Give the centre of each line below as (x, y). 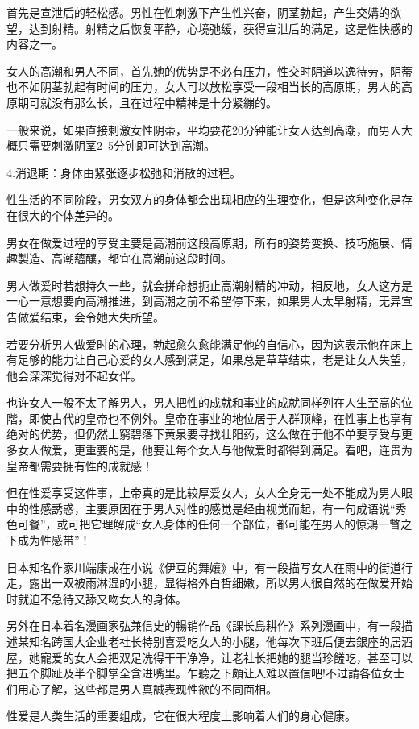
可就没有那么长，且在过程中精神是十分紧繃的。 (153, 102)
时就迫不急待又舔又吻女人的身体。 (97, 598)
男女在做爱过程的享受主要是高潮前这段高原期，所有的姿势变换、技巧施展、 (204, 242)
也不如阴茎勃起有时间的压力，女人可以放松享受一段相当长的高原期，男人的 (204, 87)
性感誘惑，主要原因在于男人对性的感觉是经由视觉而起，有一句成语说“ (212, 508)
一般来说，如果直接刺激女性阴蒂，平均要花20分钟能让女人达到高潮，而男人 (204, 129)
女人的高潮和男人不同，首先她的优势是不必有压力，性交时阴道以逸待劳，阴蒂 (209, 70)
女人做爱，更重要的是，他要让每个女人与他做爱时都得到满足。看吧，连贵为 (215, 450)
